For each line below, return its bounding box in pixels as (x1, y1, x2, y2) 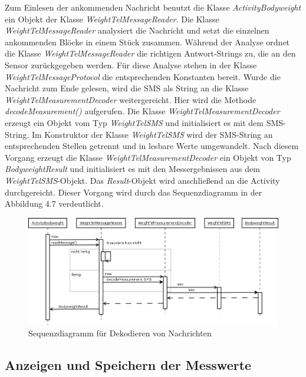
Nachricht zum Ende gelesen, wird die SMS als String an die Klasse (5, 82, 249, 94)
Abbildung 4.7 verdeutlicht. (5, 197, 104, 210)
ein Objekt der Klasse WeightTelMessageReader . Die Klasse (5, 12, 219, 25)
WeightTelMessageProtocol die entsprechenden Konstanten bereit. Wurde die (5, 70, 281, 82)
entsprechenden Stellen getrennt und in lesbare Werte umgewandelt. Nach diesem (5, 140, 299, 152)
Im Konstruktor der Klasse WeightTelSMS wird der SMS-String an (31, 128, 273, 140)
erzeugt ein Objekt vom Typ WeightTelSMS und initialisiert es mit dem (5, 116, 264, 128)
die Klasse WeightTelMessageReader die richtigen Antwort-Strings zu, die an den (5, 47, 296, 59)
